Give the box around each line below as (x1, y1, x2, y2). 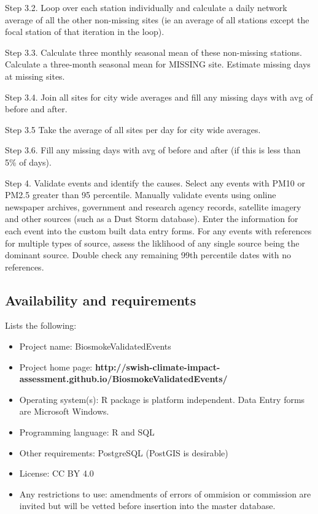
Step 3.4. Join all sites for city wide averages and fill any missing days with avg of (5, 90, 313, 103)
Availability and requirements (5, 290, 196, 309)
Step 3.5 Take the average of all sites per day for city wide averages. (5, 123, 261, 136)
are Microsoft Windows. (19, 405, 109, 418)
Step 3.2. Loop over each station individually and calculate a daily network (5, 1, 287, 13)
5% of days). (5, 155, 52, 168)
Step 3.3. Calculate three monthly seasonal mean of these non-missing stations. (5, 45, 302, 58)
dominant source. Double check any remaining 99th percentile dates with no (5, 248, 291, 261)
